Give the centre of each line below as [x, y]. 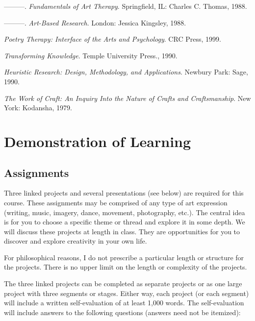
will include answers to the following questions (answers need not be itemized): [122, 312]
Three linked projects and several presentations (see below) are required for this [124, 193]
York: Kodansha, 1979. [38, 108]
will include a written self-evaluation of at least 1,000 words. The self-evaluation [124, 303]
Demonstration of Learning [98, 141]
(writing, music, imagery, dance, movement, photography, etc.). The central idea [125, 212]
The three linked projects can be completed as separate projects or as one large [123, 284]
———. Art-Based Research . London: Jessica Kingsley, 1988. [95, 22]
